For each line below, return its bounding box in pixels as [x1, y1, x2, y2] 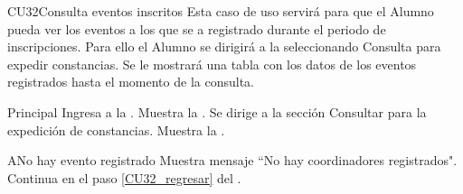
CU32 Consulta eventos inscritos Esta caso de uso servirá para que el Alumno [7, 2, 434, 20]
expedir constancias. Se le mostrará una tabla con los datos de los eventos [7, 54, 417, 73]
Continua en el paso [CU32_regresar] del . [7, 168, 241, 187]
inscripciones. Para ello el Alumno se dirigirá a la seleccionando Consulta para [7, 37, 441, 56]
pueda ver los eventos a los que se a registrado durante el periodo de [7, 19, 386, 38]
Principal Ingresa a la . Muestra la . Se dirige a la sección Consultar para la [7, 102, 427, 121]
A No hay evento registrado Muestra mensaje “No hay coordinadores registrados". [7, 151, 458, 170]
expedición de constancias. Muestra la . [7, 120, 225, 139]
